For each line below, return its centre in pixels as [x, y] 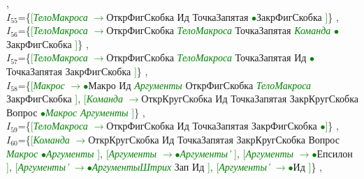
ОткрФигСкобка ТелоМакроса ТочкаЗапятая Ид [206, 57]
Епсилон [335, 153]
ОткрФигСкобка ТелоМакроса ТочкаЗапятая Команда [219, 30]
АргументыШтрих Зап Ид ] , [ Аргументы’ [181, 167]
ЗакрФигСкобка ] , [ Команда [65, 99]
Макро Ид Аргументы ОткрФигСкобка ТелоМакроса [200, 85]
